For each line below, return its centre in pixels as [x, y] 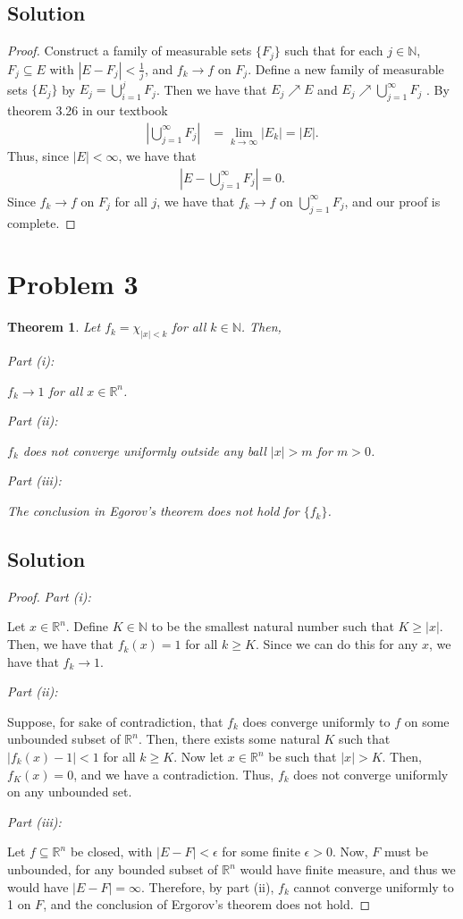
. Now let [199, 757]
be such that [303, 757]
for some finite [261, 852]
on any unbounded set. [70, 792]
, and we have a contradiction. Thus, [174, 774]
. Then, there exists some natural [229, 739]
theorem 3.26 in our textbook [88, 110]
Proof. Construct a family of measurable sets [130, 51]
